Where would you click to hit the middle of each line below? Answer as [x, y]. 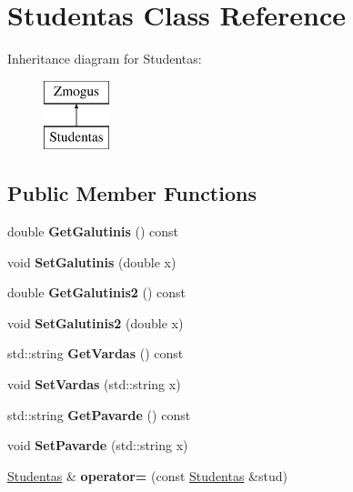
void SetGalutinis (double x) [92, 261]
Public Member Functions [132, 193]
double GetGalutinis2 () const [97, 292]
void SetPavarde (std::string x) [98, 445]
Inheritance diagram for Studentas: [105, 59]
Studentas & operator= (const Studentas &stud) [147, 475]
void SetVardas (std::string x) [94, 384]
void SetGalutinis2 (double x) [96, 322]
